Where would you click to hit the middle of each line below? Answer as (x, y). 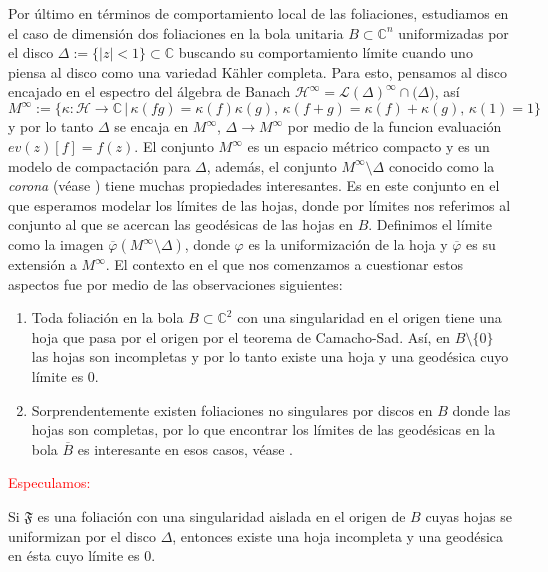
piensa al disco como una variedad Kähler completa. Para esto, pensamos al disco (257, 71)
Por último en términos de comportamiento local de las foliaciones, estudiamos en (258, 13)
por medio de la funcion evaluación (394, 126)
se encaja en (151, 126)
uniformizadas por (453, 32)
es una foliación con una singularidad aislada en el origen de (221, 515)
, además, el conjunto (271, 165)
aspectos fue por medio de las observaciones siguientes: (175, 283)
